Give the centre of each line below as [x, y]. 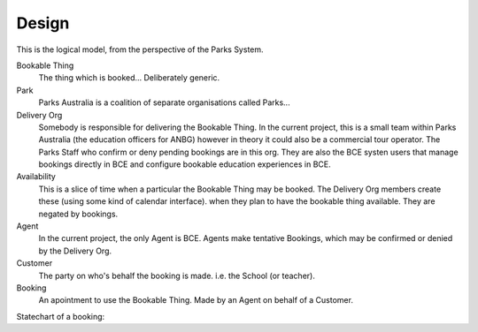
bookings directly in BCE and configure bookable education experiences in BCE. [185, 164]
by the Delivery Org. [75, 251]
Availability [36, 177]
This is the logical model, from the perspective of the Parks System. [140, 49]
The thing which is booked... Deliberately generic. [129, 78]
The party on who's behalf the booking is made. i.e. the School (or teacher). [177, 275]
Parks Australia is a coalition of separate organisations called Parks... [165, 102]
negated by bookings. [78, 214]
